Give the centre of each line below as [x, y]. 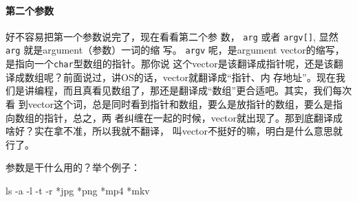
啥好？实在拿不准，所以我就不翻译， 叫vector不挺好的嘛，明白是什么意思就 [174, 131]
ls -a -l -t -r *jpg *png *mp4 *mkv [78, 190]
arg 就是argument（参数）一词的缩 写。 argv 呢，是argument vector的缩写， [175, 50]
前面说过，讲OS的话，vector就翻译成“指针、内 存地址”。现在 [199, 77]
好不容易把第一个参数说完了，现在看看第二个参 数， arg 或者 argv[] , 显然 [172, 36]
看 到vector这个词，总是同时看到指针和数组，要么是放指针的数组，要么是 [170, 103]
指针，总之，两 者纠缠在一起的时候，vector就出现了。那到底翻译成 [193, 117]
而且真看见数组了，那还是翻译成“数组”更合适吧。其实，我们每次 [207, 90]
